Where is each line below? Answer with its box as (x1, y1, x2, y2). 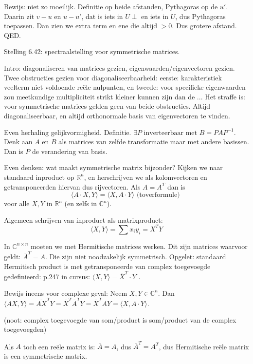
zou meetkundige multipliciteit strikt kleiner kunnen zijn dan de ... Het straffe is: (4, 91, 245, 101)
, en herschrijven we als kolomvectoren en (84, 172, 207, 182)
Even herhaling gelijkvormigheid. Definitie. (4, 127, 131, 137)
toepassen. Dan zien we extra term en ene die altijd (4, 20, 157, 31)
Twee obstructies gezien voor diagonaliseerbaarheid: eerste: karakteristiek (4, 72, 222, 82)
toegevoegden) (4, 324, 47, 334)
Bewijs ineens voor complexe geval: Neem (4, 287, 127, 298)
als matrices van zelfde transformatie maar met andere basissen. (58, 136, 249, 147)
